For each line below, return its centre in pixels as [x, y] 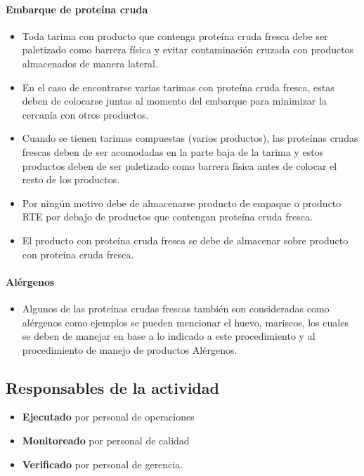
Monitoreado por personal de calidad [106, 441]
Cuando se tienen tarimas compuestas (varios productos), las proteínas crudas [190, 138]
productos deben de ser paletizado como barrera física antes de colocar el [180, 165]
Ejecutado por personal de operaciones [108, 417]
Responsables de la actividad [112, 387]
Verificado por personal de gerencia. [103, 464]
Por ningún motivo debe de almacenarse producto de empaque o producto [182, 203]
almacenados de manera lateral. [90, 63]
